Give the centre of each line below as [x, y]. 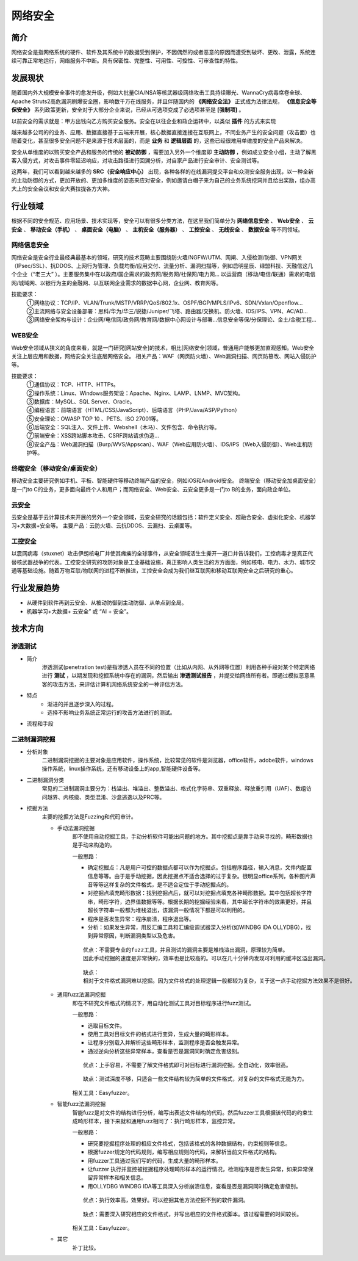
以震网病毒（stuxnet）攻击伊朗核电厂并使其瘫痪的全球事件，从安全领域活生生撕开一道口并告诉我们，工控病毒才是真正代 [162, 554]
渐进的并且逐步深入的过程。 [82, 704]
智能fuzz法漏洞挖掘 [81, 1104]
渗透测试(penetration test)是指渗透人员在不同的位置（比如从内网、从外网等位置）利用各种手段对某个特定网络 [178, 667]
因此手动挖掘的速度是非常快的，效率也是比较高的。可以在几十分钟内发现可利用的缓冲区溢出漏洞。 [206, 959]
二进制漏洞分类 [45, 780]
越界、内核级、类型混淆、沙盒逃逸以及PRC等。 [106, 797]
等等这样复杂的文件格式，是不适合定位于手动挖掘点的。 [162, 884]
